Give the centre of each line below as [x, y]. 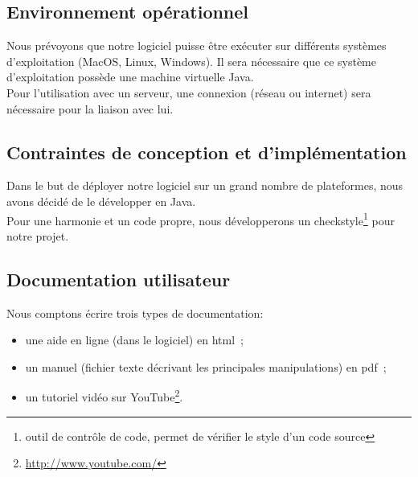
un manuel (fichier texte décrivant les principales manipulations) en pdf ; [206, 366]
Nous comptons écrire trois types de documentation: [135, 313]
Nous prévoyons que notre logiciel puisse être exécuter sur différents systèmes [197, 45]
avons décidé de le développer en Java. [101, 201]
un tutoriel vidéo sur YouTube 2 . [104, 396]
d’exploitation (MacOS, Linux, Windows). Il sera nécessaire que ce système [191, 61]
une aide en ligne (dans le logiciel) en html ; [134, 340]
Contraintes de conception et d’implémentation [207, 152]
